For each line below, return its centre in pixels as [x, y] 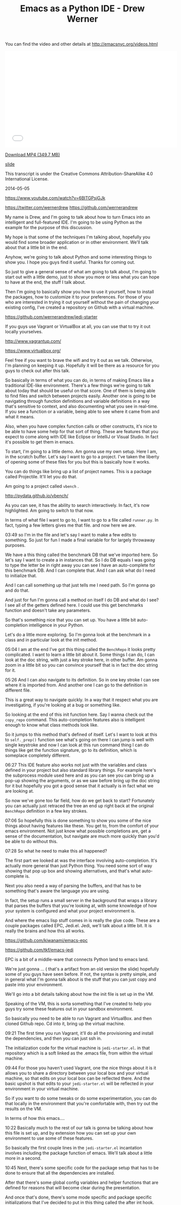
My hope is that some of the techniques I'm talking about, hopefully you [78, 237]
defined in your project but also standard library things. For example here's [81, 770]
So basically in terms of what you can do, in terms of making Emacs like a [79, 380]
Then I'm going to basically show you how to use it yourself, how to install [80, 292]
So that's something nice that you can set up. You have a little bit [71, 620]
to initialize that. [21, 576]
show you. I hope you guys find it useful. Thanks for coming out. [70, 262]
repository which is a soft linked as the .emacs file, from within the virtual [79, 1053]
